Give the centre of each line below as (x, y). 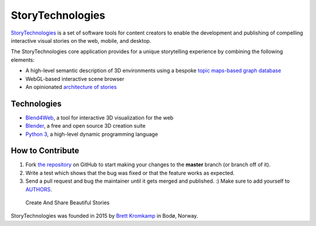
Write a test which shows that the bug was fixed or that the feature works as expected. (130, 173)
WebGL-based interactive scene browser (75, 78)
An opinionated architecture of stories (71, 87)
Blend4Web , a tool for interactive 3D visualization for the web (99, 118)
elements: (23, 60)
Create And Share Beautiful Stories (68, 203)
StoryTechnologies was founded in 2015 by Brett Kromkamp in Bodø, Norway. (104, 216)
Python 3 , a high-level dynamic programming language (92, 134)
